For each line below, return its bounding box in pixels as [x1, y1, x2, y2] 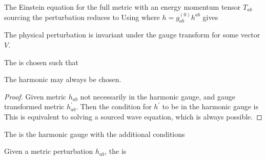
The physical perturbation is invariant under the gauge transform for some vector [4, 29, 260, 40]
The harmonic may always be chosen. [4, 74, 121, 85]
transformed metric [4, 101, 65, 112]
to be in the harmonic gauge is [162, 101, 259, 112]
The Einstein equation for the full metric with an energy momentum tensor [4, 2, 241, 12]
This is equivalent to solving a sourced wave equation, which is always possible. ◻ [4, 111, 262, 122]
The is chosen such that [4, 56, 78, 67]
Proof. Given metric [4, 91, 67, 102]
